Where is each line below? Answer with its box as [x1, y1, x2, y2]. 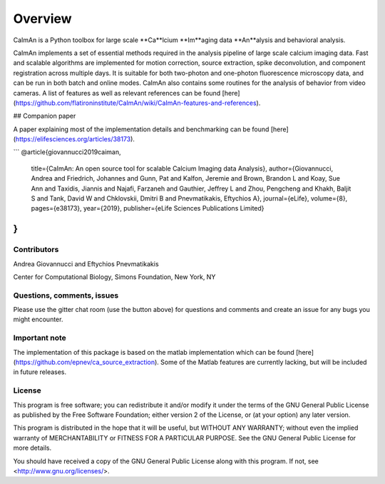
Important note [13, 333, 67, 343]
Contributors [13, 245, 59, 255]
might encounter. [13, 315, 63, 324]
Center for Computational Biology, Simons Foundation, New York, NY [13, 272, 216, 281]
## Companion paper [13, 111, 76, 121]
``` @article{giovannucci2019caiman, [13, 148, 121, 156]
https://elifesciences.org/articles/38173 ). [15, 135, 135, 143]
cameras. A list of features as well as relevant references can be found [13, 89, 221, 97]
